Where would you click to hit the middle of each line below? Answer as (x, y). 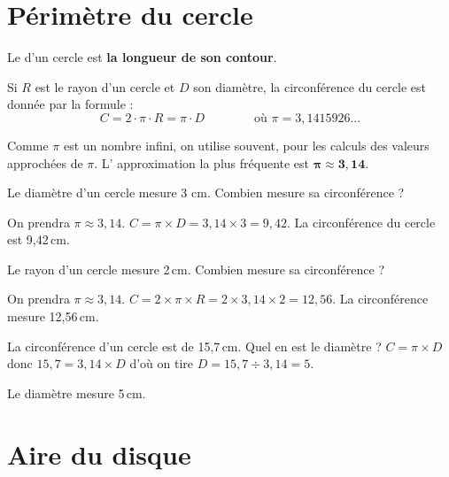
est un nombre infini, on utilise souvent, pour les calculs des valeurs (246, 145)
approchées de (45, 162)
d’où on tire (162, 363)
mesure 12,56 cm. (53, 316)
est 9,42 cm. (39, 239)
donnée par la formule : (70, 104)
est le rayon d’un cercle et (105, 86)
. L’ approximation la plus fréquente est (202, 162)
